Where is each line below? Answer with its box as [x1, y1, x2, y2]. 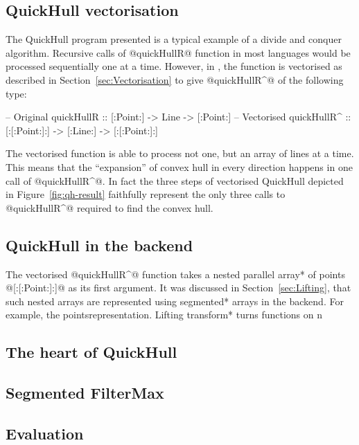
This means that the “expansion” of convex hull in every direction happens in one [6, 159, 353, 174]
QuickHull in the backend [6, 234, 193, 255]
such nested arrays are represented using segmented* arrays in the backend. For [6, 293, 344, 308]
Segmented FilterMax [6, 382, 164, 403]
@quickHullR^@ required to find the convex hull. [6, 200, 213, 215]
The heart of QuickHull [6, 341, 177, 363]
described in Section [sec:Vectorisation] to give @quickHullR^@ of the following [6, 72, 344, 87]
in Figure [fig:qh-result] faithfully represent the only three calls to [6, 187, 286, 201]
